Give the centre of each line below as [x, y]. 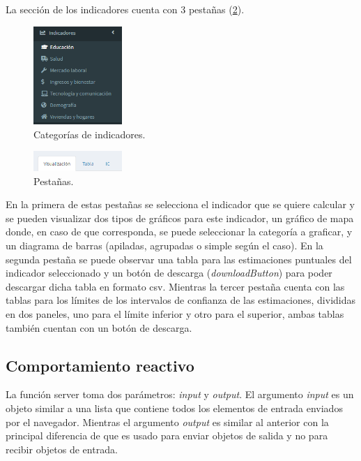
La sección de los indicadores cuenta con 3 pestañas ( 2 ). [125, 9]
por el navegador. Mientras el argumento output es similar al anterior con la [167, 422]
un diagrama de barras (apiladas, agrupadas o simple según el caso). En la [164, 246]
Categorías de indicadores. [90, 134]
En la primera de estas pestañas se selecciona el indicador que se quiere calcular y [180, 204]
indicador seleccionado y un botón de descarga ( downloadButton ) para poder [169, 273]
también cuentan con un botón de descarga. [99, 327]
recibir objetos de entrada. [62, 449]
